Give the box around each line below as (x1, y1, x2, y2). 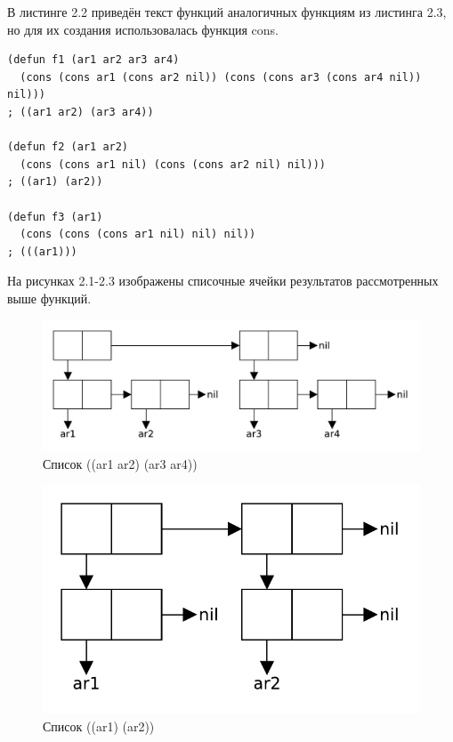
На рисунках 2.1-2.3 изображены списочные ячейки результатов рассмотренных (7, 271, 439, 290)
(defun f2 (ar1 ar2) (7, 141, 129, 154)
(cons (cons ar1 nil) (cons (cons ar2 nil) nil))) (20, 157, 326, 171)
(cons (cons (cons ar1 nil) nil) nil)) (20, 228, 256, 241)
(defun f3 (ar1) (7, 210, 103, 223)
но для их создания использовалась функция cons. (7, 20, 279, 38)
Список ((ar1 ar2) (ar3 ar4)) (43, 454, 198, 472)
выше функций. (7, 288, 92, 307)
